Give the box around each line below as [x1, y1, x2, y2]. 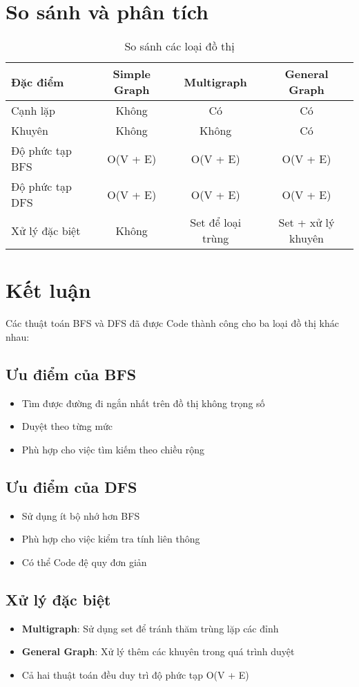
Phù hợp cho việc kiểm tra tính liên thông [21, 531, 200, 546]
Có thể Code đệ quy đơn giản [21, 554, 147, 569]
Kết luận [6, 276, 91, 304]
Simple [113, 66, 151, 82]
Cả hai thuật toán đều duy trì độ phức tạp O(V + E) [21, 667, 249, 681]
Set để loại [190, 214, 242, 231]
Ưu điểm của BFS [6, 363, 137, 384]
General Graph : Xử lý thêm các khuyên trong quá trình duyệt [21, 644, 295, 659]
